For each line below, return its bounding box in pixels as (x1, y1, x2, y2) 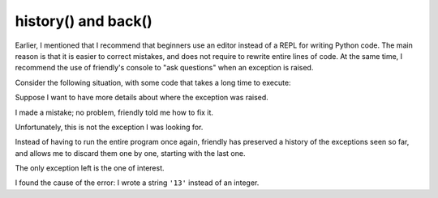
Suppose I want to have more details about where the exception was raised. (15, 93, 269, 103)
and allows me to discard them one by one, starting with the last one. (15, 148, 246, 158)
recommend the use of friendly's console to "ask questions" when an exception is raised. (15, 63, 314, 73)
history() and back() (15, 12, 153, 30)
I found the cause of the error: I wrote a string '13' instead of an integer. (15, 178, 260, 187)
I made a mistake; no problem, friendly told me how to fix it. (15, 107, 214, 117)
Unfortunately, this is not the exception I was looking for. (15, 122, 204, 132)
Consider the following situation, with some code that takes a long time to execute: (15, 78, 291, 87)
